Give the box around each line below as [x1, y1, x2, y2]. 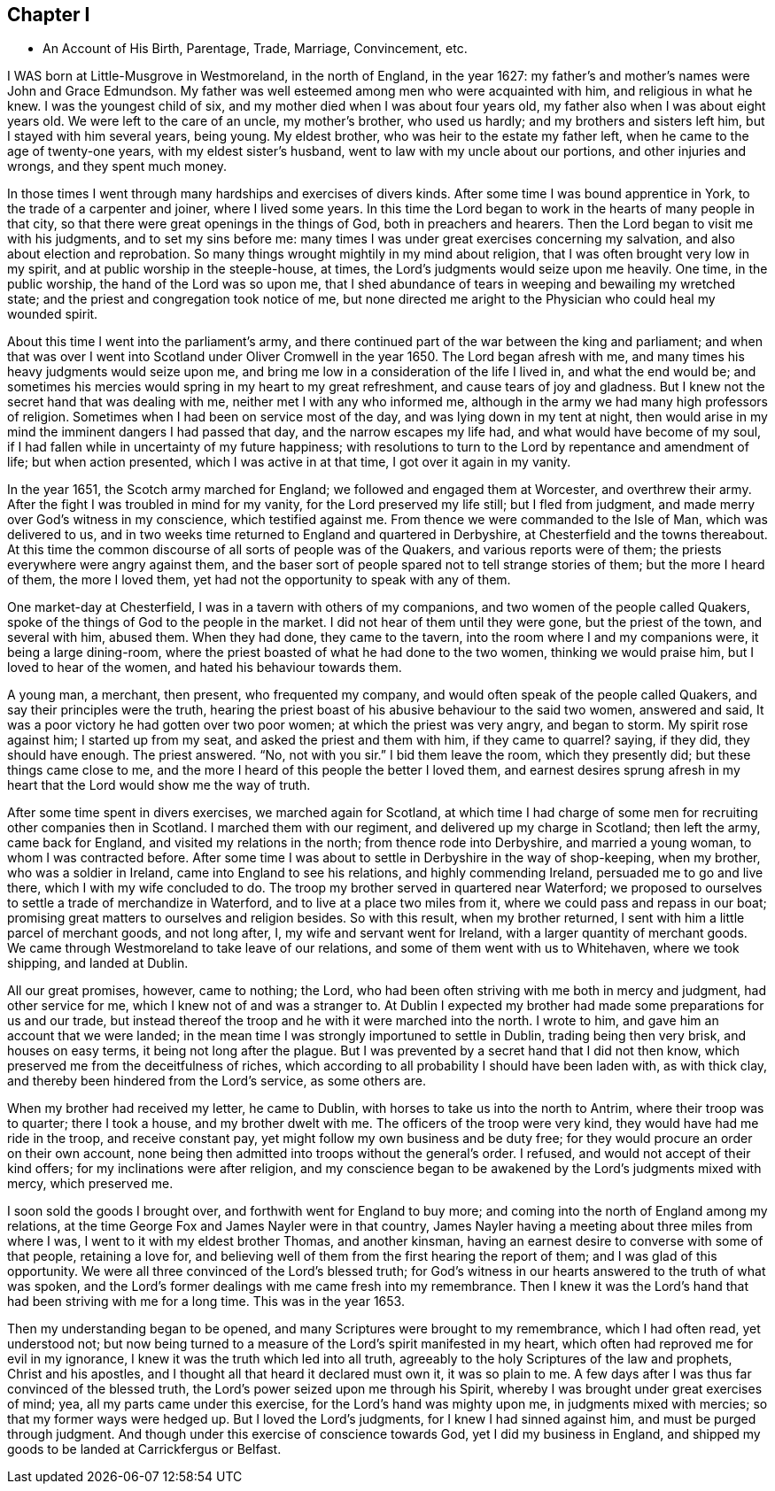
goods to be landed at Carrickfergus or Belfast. [7, 1441, 282, 1457]
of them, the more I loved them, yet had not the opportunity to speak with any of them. [7, 572, 511, 588]
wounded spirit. [7, 306, 98, 322]
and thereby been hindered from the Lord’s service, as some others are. [7, 1073, 426, 1089]
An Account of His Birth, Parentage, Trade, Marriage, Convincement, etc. [43, 41, 468, 57]
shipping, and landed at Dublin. [7, 955, 189, 971]
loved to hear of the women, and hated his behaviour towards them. [7, 660, 402, 676]
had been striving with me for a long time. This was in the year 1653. [7, 1294, 405, 1309]
